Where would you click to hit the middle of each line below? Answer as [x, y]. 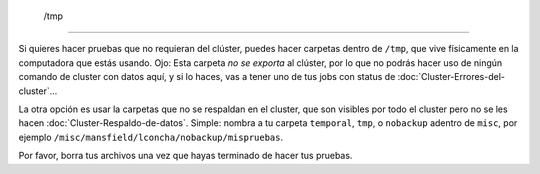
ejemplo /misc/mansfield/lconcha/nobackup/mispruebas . [151, 137]
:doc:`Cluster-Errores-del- [451, 77]
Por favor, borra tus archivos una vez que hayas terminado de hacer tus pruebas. [185, 156]
